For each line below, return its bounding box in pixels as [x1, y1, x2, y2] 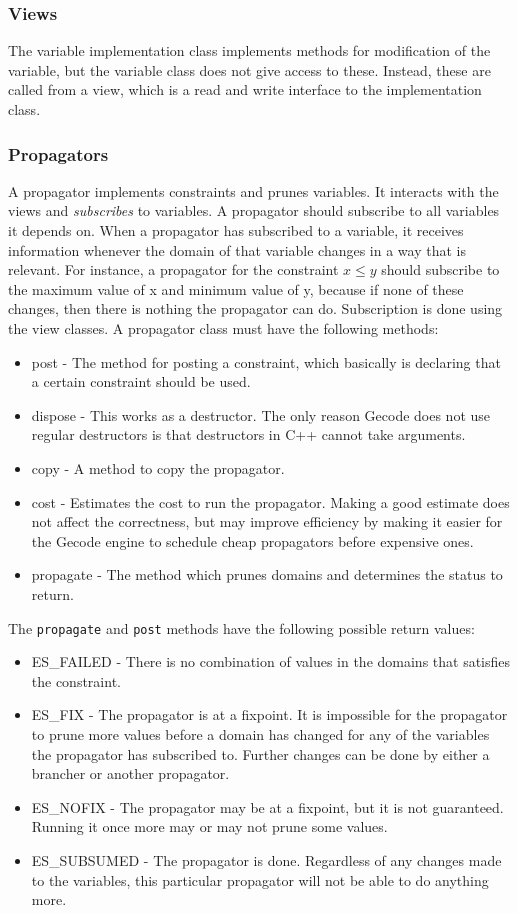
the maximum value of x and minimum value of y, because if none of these [8, 278, 464, 299]
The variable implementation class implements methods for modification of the [8, 40, 491, 61]
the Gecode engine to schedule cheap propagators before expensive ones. [31, 530, 474, 551]
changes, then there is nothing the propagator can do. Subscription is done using [8, 298, 503, 319]
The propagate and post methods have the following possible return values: [8, 617, 475, 638]
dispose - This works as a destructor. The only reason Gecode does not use [31, 404, 491, 425]
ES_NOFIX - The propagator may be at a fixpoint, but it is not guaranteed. [31, 796, 504, 817]
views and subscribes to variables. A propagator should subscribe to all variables [8, 200, 500, 221]
